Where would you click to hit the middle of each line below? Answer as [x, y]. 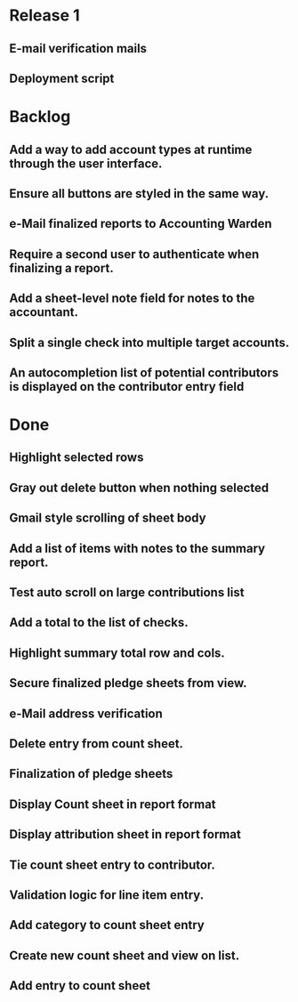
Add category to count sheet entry [107, 925]
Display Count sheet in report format [113, 804]
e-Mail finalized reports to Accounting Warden [141, 224]
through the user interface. [86, 163]
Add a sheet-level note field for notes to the [132, 299]
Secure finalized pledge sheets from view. [128, 683]
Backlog [40, 117]
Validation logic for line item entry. [107, 895]
